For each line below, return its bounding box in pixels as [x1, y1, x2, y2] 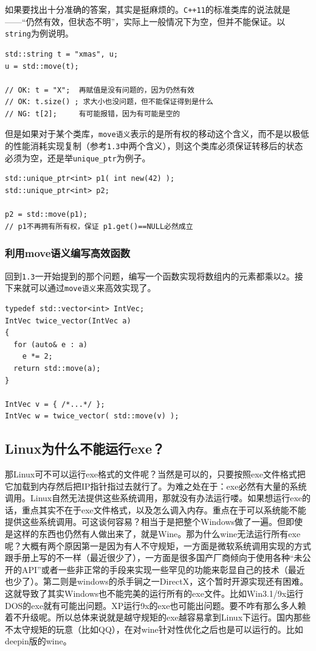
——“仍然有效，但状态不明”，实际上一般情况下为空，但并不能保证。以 [5, 15, 286, 27]
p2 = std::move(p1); [5, 210, 88, 219]
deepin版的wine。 [5, 635, 72, 647]
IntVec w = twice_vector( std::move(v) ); [5, 412, 179, 421]
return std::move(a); [13, 364, 101, 373]
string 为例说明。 [5, 27, 74, 40]
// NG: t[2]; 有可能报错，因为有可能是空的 [5, 109, 180, 118]
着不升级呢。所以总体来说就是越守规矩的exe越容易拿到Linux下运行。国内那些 [5, 611, 311, 624]
